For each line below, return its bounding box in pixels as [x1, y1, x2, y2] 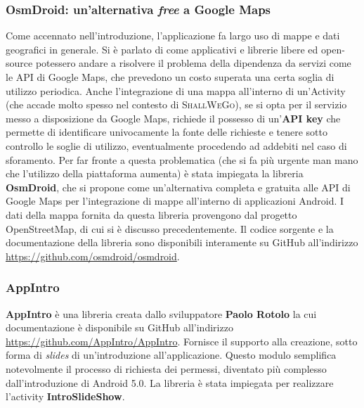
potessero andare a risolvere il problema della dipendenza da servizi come [35, 56, 351, 70]
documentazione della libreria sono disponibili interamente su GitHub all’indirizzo [6, 235, 358, 250]
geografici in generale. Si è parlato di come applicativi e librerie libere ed [6, 42, 318, 56]
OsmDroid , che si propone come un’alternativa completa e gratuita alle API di [6, 179, 351, 194]
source [6, 56, 33, 70]
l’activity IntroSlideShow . [6, 389, 125, 404]
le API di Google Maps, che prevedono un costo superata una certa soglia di [6, 70, 334, 84]
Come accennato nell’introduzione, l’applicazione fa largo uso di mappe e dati [6, 28, 340, 43]
